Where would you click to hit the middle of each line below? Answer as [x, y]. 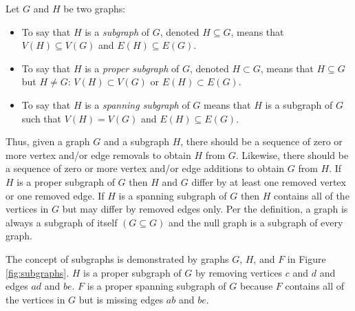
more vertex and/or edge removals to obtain [98, 154]
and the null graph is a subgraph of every [256, 222]
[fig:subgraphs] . [37, 272]
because [256, 286]
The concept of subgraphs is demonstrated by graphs [117, 258]
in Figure [306, 258]
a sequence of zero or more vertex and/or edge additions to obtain [145, 168]
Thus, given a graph [48, 141]
